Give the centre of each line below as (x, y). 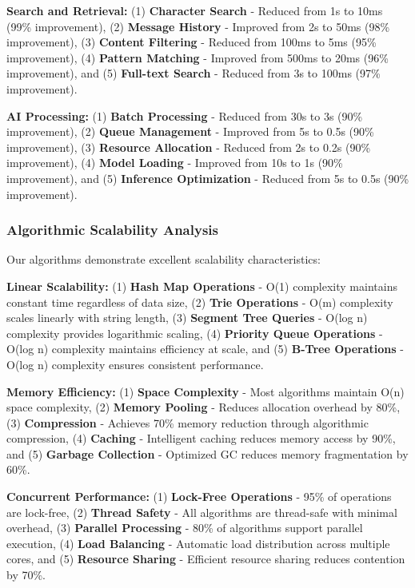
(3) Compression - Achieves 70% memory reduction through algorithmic (188, 422)
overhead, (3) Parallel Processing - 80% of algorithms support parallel (185, 528)
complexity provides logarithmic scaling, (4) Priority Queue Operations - (195, 333)
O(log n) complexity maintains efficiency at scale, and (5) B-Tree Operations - (205, 349)
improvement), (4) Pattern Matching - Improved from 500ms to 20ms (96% (198, 57)
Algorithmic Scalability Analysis (112, 230)
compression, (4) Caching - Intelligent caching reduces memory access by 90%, (201, 438)
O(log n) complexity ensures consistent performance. (135, 364)
